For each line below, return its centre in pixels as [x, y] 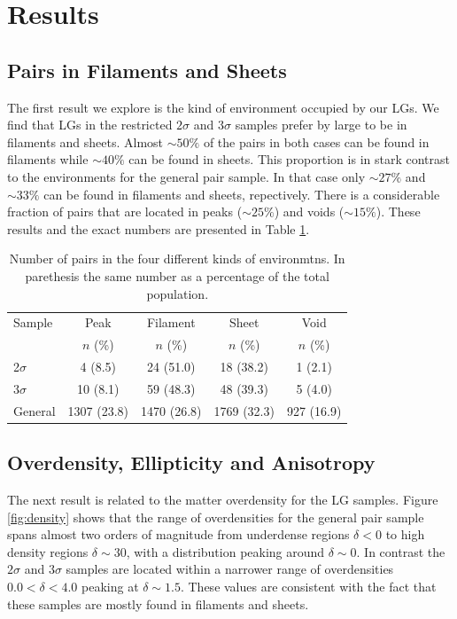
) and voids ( [309, 212]
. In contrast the [401, 551]
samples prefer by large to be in [321, 125]
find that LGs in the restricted [90, 125]
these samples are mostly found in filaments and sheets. [158, 603]
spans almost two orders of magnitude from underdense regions [178, 534]
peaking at [110, 586]
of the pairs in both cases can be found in [316, 141]
